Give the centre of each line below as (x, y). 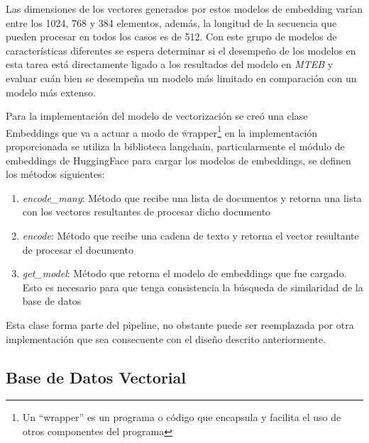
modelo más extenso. (51, 92)
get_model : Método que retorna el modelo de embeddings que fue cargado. (184, 273)
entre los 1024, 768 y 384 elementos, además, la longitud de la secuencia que (171, 22)
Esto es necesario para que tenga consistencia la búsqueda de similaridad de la (193, 287)
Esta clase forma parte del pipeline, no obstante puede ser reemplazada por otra (180, 324)
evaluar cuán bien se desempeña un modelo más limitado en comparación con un (181, 78)
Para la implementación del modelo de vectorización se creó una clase (157, 116)
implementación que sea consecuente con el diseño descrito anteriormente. (166, 338)
